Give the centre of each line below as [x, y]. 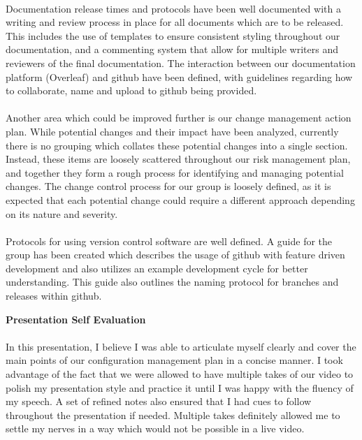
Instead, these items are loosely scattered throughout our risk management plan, [178, 159]
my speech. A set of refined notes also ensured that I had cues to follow [159, 401]
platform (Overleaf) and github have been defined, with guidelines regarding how [179, 76]
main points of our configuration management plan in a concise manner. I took [174, 360]
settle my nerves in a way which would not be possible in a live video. [155, 428]
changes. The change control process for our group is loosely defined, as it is [168, 186]
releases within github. [54, 296]
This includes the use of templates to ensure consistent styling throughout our [173, 35]
